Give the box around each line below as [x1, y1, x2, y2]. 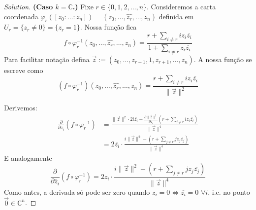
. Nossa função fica [80, 22, 137, 32]
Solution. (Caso [4, 1, 53, 11]
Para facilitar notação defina [4, 54, 90, 64]
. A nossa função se [193, 54, 252, 64]
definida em [159, 11, 194, 21]
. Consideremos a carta [147, 1, 216, 11]
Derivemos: [4, 103, 37, 113]
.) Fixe [72, 1, 94, 11]
